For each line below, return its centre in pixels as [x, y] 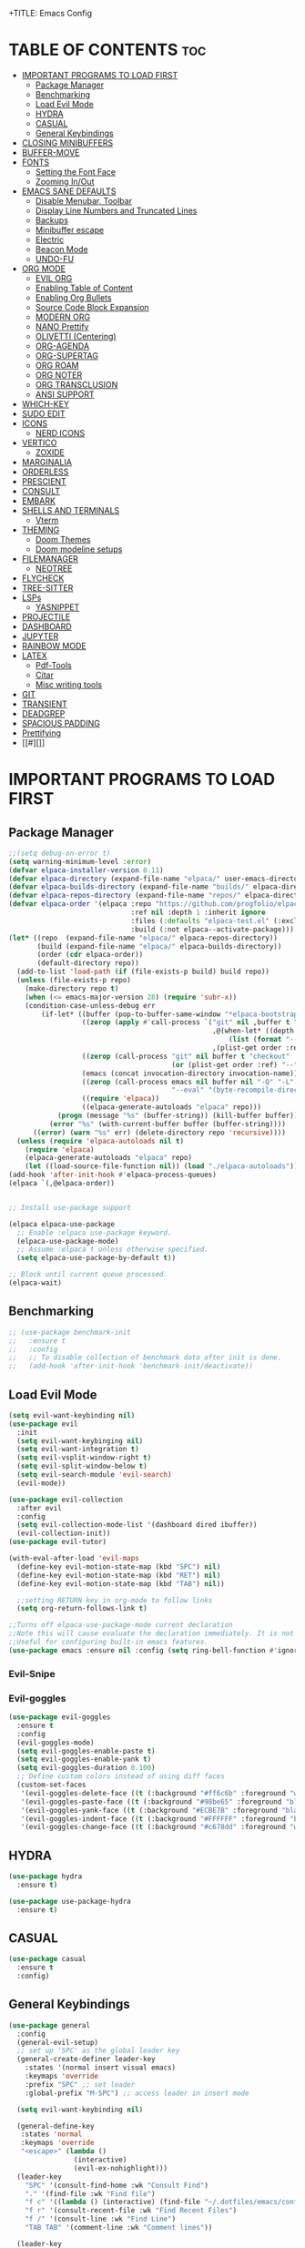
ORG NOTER [59, 375]
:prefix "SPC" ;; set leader [80, 2084]
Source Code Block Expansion [92, 307]
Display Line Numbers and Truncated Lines [116, 210]
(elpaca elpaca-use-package [62, 1224]
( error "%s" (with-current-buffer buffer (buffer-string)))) [167, 1124]
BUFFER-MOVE [51, 152]
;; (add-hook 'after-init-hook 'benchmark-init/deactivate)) [131, 1366]
